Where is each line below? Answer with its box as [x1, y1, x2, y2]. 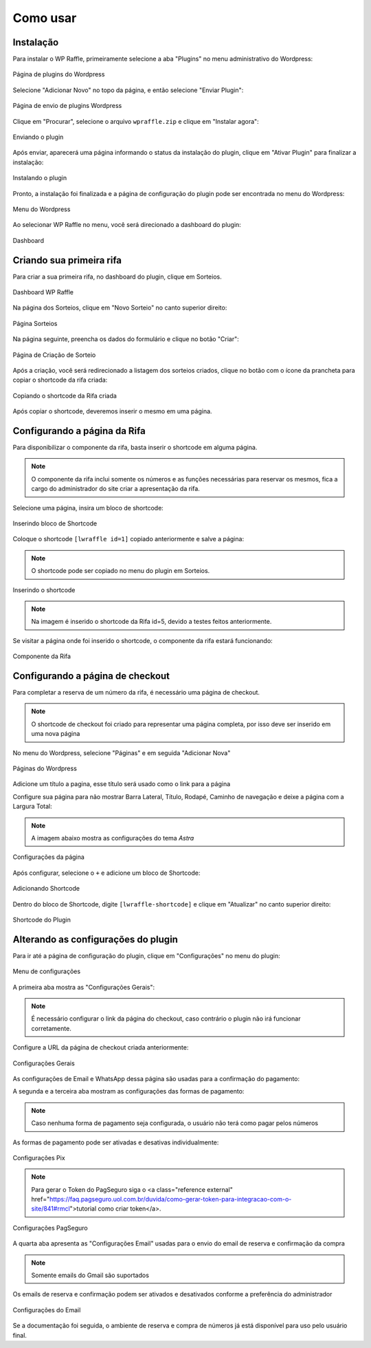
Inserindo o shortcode [12, 585, 76, 594]
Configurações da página [12, 853, 85, 861]
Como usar [12, 10, 77, 25]
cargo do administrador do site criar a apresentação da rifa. [31, 485, 201, 493]
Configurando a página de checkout [12, 670, 170, 682]
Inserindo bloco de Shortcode [12, 519, 98, 528]
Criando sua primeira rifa [12, 254, 122, 266]
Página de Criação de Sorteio [12, 351, 96, 359]
